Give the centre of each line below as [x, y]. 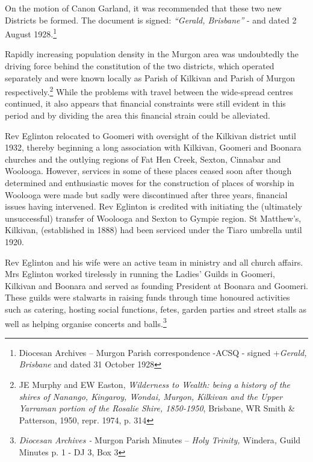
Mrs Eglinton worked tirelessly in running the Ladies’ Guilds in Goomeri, [140, 274]
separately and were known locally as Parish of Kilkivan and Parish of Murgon [150, 77]
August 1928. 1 [31, 33]
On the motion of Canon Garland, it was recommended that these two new [143, 8]
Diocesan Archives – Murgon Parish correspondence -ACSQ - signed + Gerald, [163, 352]
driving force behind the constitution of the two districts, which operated [140, 66]
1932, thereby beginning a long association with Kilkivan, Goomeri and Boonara [153, 147]
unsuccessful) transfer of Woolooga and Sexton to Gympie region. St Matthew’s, [153, 218]
